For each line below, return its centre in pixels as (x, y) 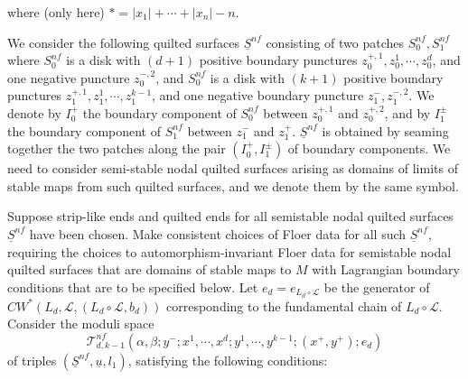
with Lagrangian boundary (386, 269)
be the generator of (377, 287)
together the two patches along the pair (117, 148)
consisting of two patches (335, 42)
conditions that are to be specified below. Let (133, 287)
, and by (407, 112)
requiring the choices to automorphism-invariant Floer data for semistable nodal (229, 251)
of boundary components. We (369, 148)
